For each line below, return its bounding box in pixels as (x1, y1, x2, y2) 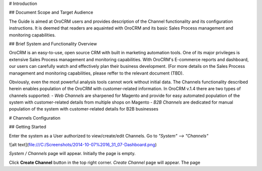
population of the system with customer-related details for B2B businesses (9, 106, 159, 112)
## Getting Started (9, 124, 46, 130)
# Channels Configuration (9, 115, 61, 121)
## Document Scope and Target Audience (9, 10, 94, 16)
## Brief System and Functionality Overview (9, 41, 97, 47)
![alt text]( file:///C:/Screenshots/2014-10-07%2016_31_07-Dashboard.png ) (9, 142, 157, 148)
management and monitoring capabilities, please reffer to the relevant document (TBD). (9, 70, 184, 76)
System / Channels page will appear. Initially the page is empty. (9, 151, 136, 156)
